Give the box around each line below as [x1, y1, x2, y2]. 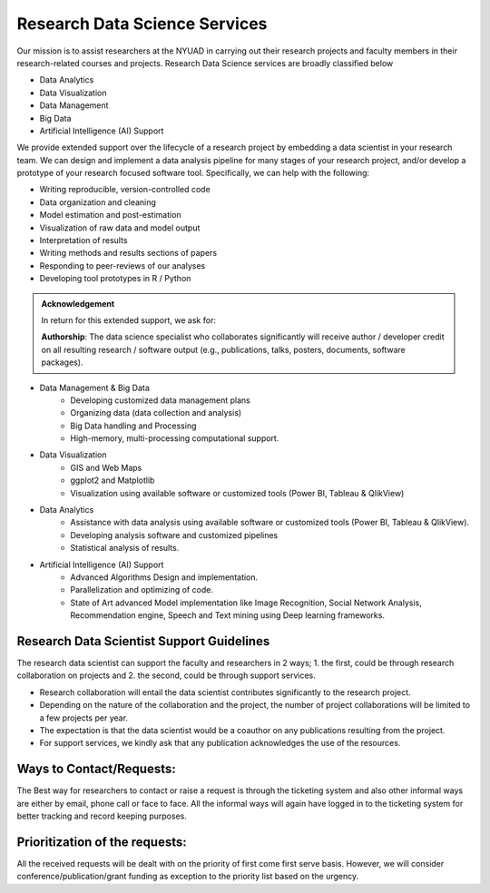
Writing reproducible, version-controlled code [39, 184, 211, 195]
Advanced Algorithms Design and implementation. [70, 572, 259, 583]
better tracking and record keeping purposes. [16, 810, 188, 821]
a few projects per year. [39, 712, 129, 723]
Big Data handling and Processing [70, 420, 197, 431]
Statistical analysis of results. [70, 543, 180, 554]
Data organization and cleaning [39, 196, 156, 208]
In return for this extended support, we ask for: [41, 314, 217, 326]
